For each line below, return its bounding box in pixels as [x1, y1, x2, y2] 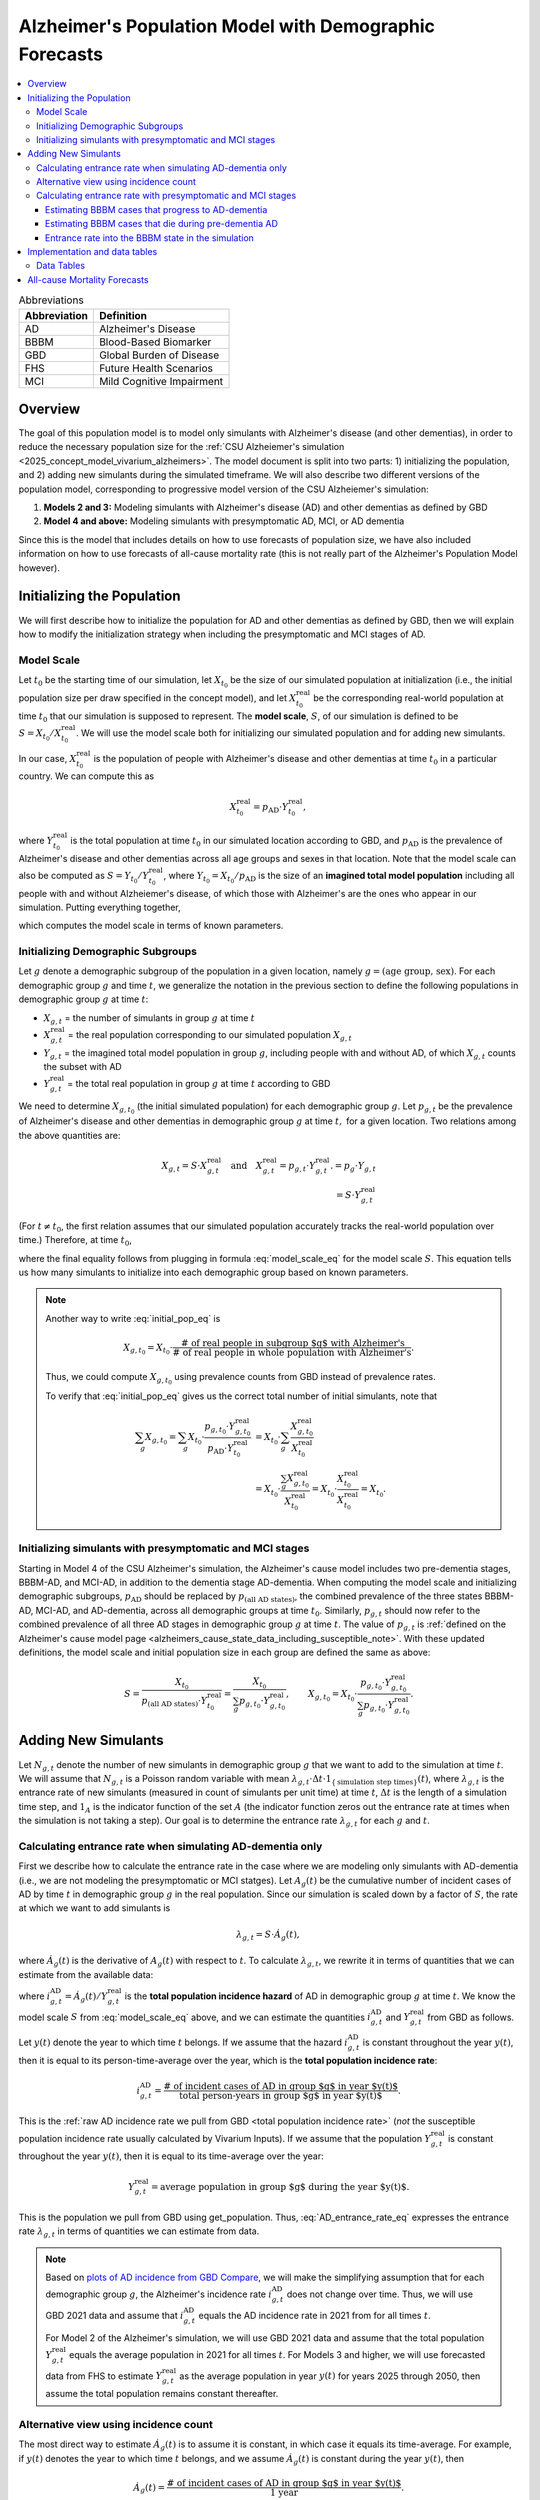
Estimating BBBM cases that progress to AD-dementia [45, 203, 268, 215]
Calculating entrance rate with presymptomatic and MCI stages [36, 190, 297, 202]
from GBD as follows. [426, 2011, 515, 2023]
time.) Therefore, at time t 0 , [18, 1234, 132, 1248]
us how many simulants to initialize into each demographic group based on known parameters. [18, 1266, 409, 1278]
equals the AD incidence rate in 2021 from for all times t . [198, 2309, 431, 2321]
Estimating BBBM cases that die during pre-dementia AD [45, 218, 279, 230]
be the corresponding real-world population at [313, 692, 504, 704]
